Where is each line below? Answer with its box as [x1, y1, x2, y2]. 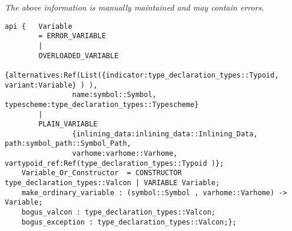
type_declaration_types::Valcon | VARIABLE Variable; [5, 179, 220, 188]
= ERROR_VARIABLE [38, 32, 106, 41]
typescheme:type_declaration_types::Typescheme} [5, 100, 199, 109]
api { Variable [5, 22, 72, 31]
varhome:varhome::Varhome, [72, 149, 178, 158]
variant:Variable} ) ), [5, 81, 98, 89]
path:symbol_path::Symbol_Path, [5, 139, 131, 148]
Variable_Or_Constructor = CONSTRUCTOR [21, 169, 182, 178]
